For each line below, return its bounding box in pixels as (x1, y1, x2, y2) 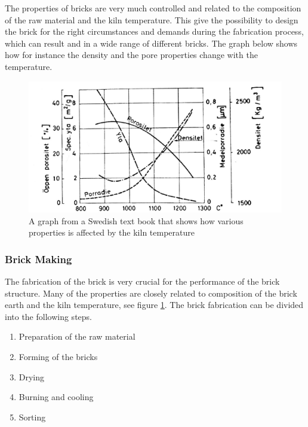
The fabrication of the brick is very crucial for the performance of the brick (5, 275, 280, 288)
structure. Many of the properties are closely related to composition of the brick (5, 286, 297, 299)
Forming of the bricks (19, 350, 98, 362)
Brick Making (5, 251, 72, 266)
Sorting (19, 410, 46, 423)
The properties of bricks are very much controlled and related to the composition (5, 2, 301, 14)
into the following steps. (5, 310, 92, 322)
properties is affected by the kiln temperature (29, 226, 195, 239)
